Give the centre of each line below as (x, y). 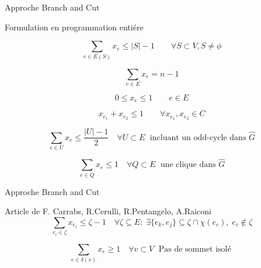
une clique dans (188, 165)
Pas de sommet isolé (195, 249)
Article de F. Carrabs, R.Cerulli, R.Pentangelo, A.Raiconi (108, 211)
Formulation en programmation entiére (74, 27)
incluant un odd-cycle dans (198, 138)
